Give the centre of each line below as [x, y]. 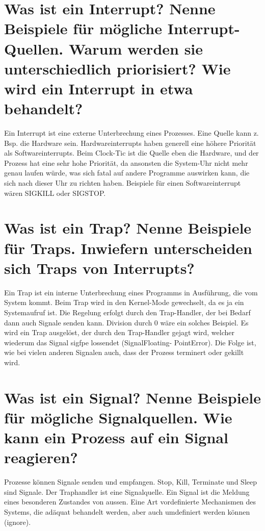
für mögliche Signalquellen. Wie [118, 417]
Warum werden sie [136, 48]
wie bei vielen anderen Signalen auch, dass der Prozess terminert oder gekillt [124, 352]
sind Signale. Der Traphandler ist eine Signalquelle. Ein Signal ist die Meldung [127, 491]
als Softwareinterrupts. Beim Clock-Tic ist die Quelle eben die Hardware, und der [131, 153]
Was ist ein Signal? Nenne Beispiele [133, 397]
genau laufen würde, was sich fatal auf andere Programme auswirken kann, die [127, 173]
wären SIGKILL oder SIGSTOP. [55, 193]
